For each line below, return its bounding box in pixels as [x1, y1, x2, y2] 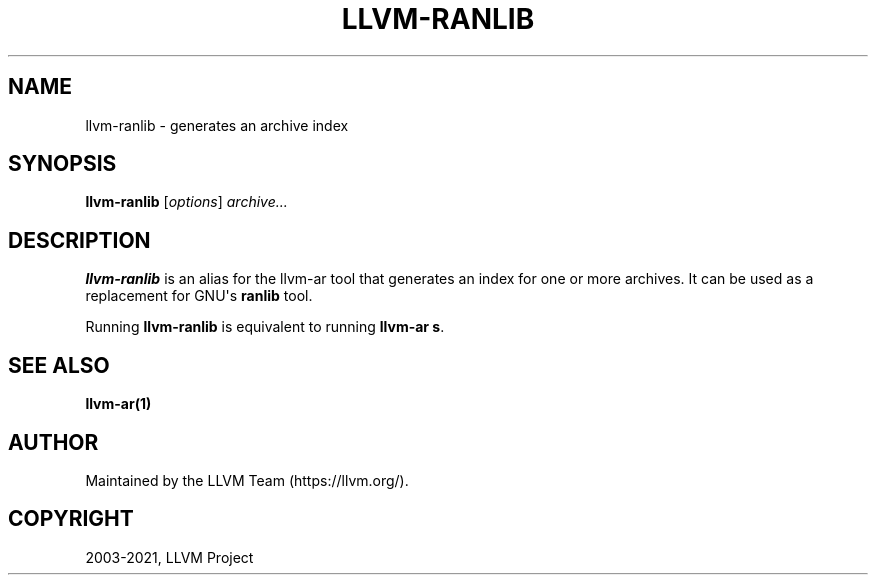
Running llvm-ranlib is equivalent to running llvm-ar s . [85, 318, 445, 336]
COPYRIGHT [8, 506, 134, 532]
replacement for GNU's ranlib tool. [85, 287, 313, 305]
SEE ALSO [8, 352, 110, 378]
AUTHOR [8, 429, 99, 455]
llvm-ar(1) [85, 395, 152, 413]
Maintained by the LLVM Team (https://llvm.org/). [85, 471, 409, 489]
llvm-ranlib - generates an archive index [85, 116, 349, 134]
